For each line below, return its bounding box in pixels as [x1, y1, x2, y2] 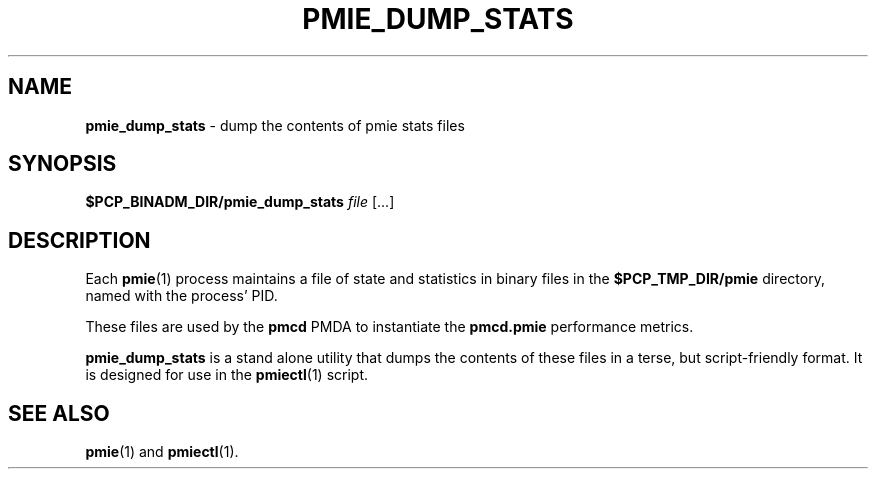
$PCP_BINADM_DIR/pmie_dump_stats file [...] [85, 193, 395, 211]
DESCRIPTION [8, 227, 151, 253]
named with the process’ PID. [85, 287, 278, 305]
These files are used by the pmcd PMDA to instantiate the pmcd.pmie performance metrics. [85, 318, 694, 336]
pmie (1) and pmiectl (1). [85, 443, 239, 461]
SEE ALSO [8, 400, 110, 426]
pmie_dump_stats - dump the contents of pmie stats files [85, 116, 465, 134]
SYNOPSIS [8, 151, 117, 177]
